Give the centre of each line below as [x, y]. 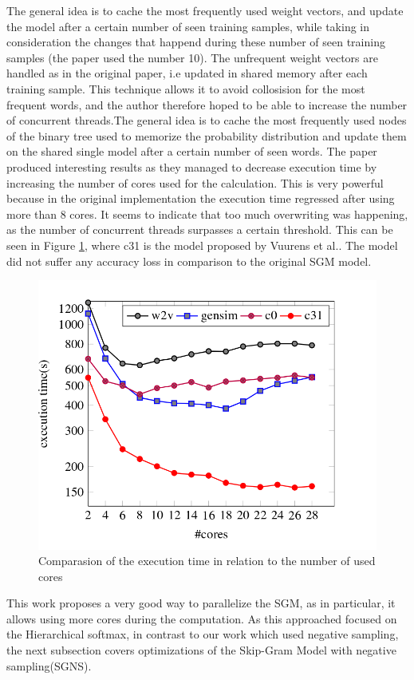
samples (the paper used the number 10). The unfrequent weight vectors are [192, 57]
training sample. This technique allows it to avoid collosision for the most [186, 88]
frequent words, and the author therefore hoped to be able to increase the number [207, 104]
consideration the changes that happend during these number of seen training [196, 42]
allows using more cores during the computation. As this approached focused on [202, 618]
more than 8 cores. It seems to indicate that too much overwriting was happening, [207, 213]
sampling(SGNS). [49, 665]
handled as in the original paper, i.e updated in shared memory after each [187, 73]
